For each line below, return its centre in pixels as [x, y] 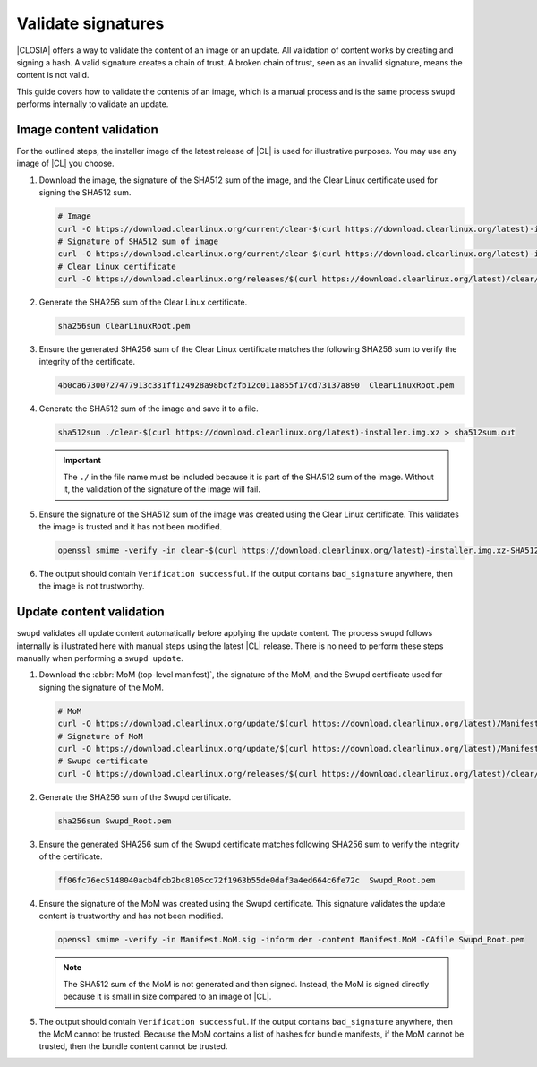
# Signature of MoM [100, 736]
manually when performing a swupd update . [100, 658]
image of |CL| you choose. [65, 163]
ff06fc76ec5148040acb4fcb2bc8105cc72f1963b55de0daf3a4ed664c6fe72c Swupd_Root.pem [247, 881]
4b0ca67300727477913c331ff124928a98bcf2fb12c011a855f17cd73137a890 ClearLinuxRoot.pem [256, 386]
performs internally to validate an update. [93, 104]
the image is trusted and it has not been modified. [131, 526]
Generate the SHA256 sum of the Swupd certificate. [135, 796]
